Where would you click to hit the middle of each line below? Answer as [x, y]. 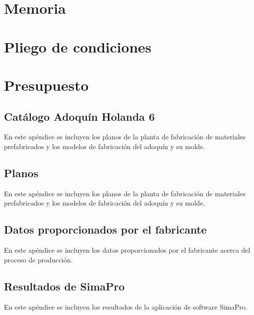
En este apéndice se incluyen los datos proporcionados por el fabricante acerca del [127, 250]
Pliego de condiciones [78, 46]
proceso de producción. [38, 259]
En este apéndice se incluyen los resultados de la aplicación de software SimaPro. [126, 306]
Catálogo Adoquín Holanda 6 [79, 116]
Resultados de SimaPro [64, 286]
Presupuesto [46, 85]
